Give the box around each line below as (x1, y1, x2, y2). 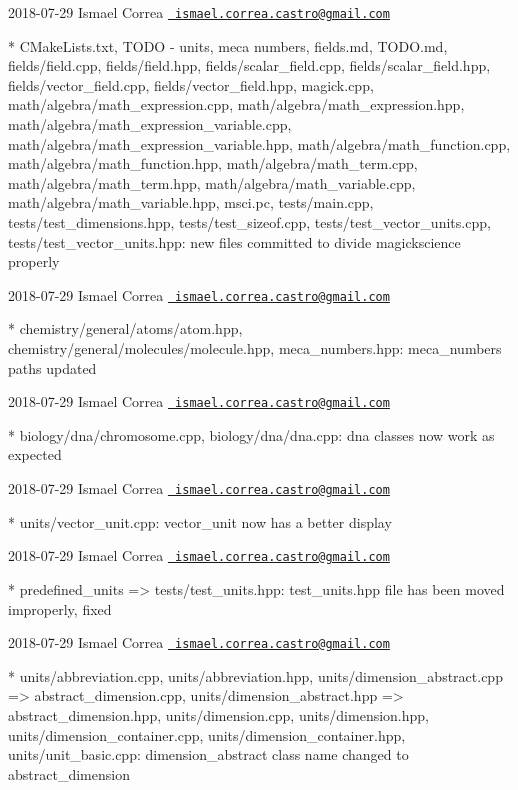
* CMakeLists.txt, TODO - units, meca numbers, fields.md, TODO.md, (8, 35, 448, 56)
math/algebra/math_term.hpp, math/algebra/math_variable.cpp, (8, 172, 416, 193)
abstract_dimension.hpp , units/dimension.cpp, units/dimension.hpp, (8, 705, 429, 725)
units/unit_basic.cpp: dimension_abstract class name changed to (8, 744, 409, 765)
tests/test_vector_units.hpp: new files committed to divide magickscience (8, 231, 461, 252)
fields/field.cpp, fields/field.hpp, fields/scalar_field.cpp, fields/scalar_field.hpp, (8, 55, 491, 76)
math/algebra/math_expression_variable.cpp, (8, 114, 292, 135)
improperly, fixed (8, 598, 112, 619)
